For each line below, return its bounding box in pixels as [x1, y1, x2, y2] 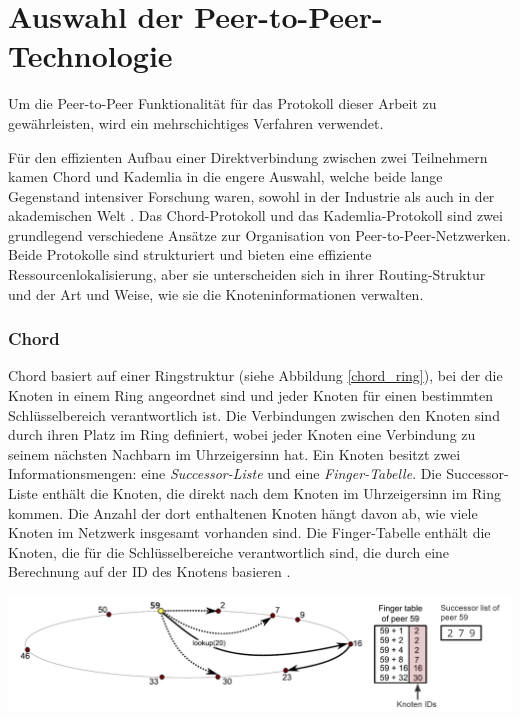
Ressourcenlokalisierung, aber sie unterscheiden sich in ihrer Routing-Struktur [8, 264, 486, 285]
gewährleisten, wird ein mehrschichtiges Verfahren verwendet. [8, 112, 384, 133]
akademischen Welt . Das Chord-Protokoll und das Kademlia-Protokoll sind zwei [8, 205, 503, 226]
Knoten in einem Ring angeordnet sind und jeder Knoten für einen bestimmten [8, 385, 494, 406]
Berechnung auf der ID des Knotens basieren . [8, 561, 291, 582]
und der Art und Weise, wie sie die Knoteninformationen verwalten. [8, 283, 424, 304]
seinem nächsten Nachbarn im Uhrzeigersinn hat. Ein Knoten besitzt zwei [8, 443, 461, 464]
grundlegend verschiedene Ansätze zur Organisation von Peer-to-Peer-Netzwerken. [8, 224, 511, 245]
